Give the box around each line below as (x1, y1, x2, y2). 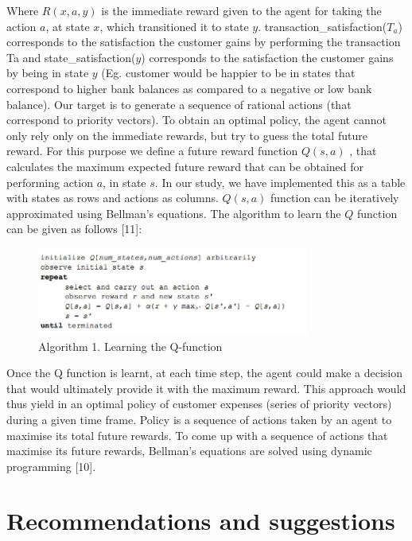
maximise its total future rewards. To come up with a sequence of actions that (6, 426, 388, 443)
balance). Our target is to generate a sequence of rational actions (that (6, 95, 352, 112)
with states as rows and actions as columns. (6, 189, 219, 206)
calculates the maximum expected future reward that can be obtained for (6, 158, 364, 174)
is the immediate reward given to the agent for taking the (101, 2, 382, 18)
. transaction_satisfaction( (258, 18, 387, 34)
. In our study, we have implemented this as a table (154, 173, 406, 190)
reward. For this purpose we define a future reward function (6, 142, 298, 159)
